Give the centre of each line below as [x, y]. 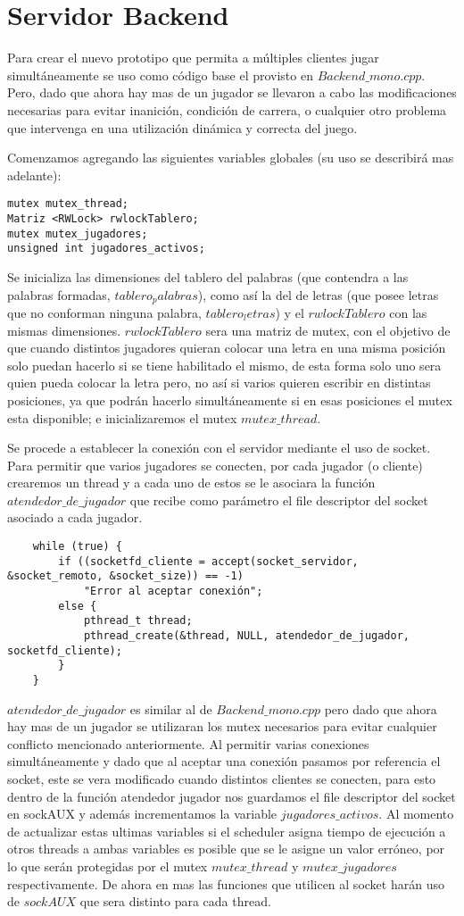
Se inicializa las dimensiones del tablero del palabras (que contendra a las [208, 276]
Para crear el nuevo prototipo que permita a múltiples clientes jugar [193, 58]
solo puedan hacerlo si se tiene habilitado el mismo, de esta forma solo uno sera [224, 365]
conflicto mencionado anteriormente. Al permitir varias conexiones [188, 743]
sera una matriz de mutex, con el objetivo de [328, 330]
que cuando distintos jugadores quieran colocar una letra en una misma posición [227, 348]
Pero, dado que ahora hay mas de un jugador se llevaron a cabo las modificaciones [232, 92]
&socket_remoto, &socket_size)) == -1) [125, 576]
